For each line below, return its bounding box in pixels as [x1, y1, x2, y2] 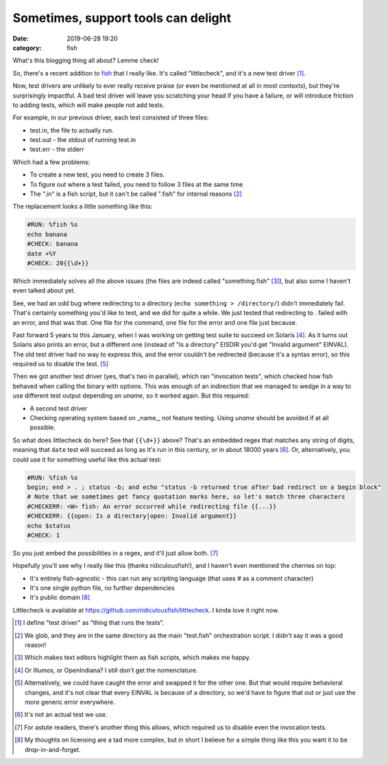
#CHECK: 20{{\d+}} [27, 259, 89, 267]
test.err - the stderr [29, 145, 85, 154]
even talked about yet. [12, 286, 75, 295]
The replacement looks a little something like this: [12, 203, 153, 211]
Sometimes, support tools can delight [12, 10, 232, 25]
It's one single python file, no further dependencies [29, 584, 175, 592]
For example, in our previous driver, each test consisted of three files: [12, 113, 209, 122]
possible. [29, 423, 56, 432]
